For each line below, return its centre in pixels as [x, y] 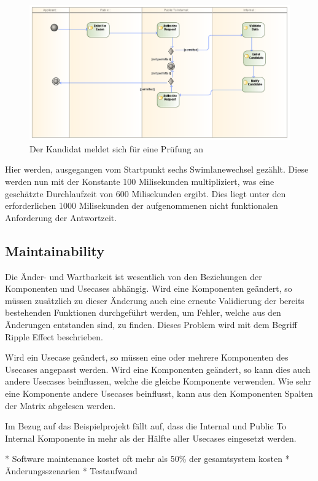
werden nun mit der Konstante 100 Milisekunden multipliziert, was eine [140, 182]
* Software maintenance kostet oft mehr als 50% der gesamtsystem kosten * [147, 459]
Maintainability [55, 250]
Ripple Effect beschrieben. [54, 336]
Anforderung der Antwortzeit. [61, 217]
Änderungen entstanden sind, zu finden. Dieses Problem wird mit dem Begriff [151, 325]
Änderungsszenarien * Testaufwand [71, 470]
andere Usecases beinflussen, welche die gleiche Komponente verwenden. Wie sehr [158, 381]
